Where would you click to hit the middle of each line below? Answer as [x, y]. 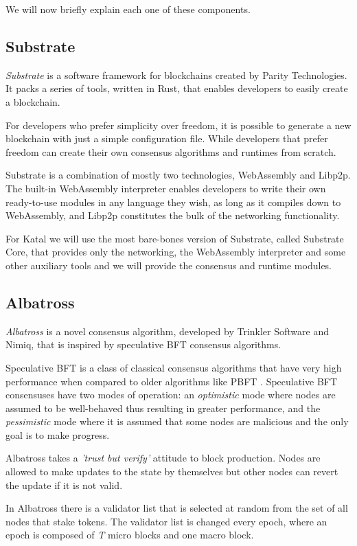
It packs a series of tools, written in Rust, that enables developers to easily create [177, 88]
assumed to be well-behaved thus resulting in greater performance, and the [163, 408]
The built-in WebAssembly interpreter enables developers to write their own [166, 188]
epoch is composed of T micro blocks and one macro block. [130, 535]
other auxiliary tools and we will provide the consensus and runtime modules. [169, 265]
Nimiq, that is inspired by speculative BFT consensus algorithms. [143, 344]
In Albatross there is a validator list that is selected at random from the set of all [177, 508]
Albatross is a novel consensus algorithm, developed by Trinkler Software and [167, 331]
